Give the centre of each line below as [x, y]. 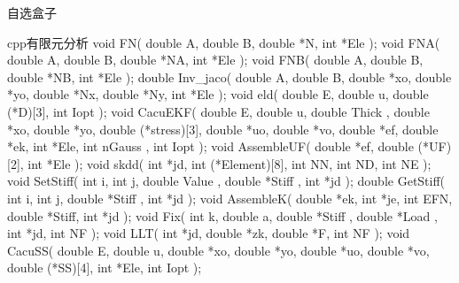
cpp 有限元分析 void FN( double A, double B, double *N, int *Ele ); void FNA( [224, 42]
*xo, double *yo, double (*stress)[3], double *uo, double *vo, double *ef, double [223, 129]
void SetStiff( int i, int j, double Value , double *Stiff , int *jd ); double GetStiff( [226, 181]
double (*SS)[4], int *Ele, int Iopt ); [105, 268]
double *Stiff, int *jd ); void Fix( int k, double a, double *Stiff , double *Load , [222, 215]
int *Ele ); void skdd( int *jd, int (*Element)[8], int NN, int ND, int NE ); [229, 163]
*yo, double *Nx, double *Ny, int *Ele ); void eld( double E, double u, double [218, 94]
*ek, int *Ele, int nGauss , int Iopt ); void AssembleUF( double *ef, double [210, 146]
